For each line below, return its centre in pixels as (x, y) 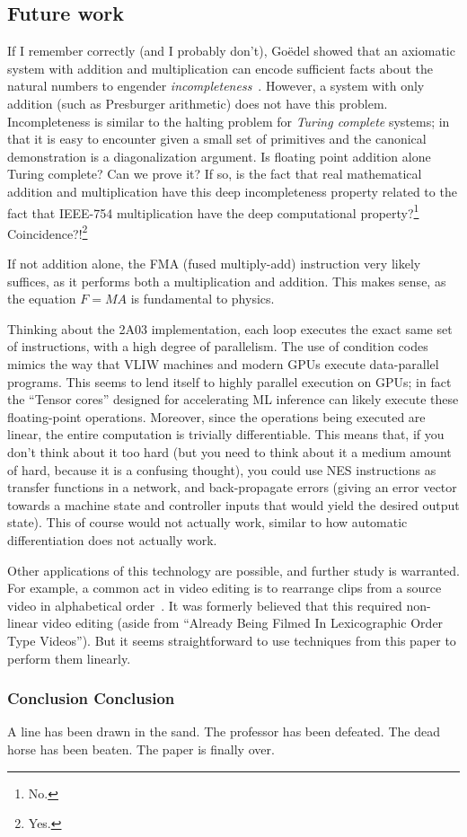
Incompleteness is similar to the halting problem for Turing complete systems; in (229, 121)
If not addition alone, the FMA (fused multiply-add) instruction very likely (214, 264)
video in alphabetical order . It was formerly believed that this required (205, 605)
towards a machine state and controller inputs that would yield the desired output (233, 504)
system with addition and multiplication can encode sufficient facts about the (220, 68)
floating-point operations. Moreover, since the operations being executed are (216, 416)
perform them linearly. (69, 658)
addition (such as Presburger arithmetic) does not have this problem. (198, 103)
